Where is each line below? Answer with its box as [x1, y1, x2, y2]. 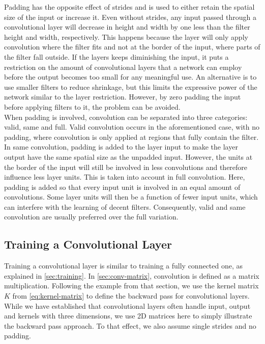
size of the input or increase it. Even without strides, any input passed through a [4, 11, 256, 22]
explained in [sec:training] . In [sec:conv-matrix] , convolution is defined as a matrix [4, 270, 259, 281]
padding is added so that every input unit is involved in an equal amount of [4, 181, 241, 192]
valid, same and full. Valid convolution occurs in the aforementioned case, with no [4, 121, 259, 132]
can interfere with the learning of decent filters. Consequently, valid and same [4, 201, 246, 212]
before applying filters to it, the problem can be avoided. [4, 101, 181, 112]
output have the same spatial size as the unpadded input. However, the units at [4, 151, 253, 162]
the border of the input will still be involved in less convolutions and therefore [4, 161, 248, 172]
